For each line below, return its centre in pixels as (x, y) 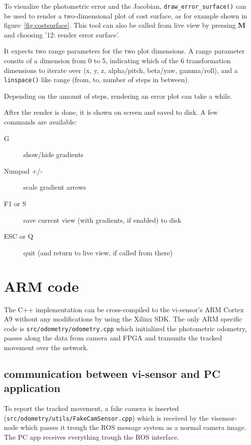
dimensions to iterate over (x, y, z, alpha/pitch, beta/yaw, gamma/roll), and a (121, 70)
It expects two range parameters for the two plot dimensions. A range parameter (125, 51)
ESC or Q (19, 236)
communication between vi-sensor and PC (112, 373)
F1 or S (15, 204)
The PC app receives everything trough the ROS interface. (92, 437)
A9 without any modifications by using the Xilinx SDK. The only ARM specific (123, 319)
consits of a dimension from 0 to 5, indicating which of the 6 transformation (117, 61)
